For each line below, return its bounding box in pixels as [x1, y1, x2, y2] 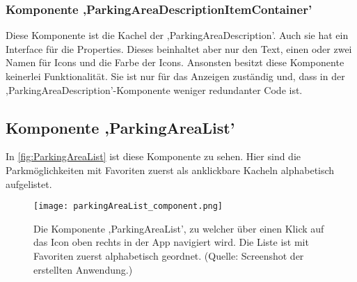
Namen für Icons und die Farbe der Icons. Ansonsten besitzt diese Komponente [6, 55, 344, 70]
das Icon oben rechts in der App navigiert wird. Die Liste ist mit [33, 235, 309, 249]
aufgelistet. [6, 176, 52, 191]
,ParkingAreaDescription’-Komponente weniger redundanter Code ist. [6, 82, 303, 97]
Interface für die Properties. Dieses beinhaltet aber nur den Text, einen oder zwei [6, 41, 352, 56]
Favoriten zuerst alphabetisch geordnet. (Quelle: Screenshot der [33, 249, 304, 263]
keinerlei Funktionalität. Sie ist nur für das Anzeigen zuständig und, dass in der [6, 69, 345, 83]
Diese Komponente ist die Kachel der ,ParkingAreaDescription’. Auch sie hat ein [6, 28, 349, 42]
